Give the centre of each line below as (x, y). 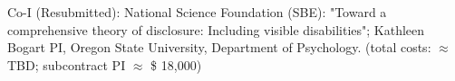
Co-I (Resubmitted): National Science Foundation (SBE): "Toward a (197, 12)
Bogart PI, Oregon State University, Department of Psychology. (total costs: (219, 47)
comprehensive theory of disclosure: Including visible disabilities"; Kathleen (216, 29)
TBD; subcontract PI (67, 64)
